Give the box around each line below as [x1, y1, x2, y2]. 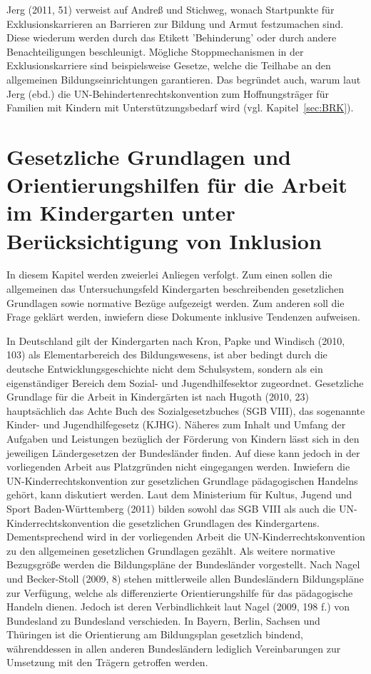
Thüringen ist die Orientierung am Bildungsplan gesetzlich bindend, [6, 627, 303, 642]
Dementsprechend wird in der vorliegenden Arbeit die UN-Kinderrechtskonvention [6, 529, 365, 544]
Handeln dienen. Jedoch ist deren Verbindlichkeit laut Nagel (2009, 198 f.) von [6, 599, 350, 614]
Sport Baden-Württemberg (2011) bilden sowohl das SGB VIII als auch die [6, 501, 336, 515]
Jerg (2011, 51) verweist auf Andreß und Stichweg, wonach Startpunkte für [6, 2, 335, 16]
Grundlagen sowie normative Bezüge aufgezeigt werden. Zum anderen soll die [6, 295, 345, 310]
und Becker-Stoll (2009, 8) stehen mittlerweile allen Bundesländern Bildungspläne [6, 570, 364, 585]
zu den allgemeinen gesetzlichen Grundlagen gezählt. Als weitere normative [6, 543, 335, 558]
